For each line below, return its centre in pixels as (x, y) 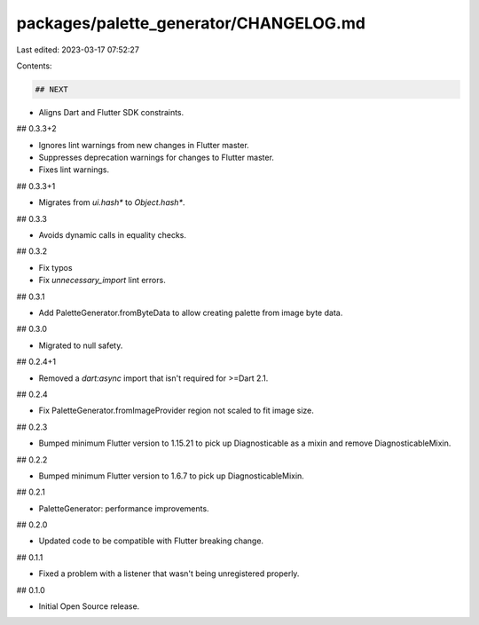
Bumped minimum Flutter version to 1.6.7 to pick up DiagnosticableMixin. (172, 476)
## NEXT (51, 89)
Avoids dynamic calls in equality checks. (112, 235)
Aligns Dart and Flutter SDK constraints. (111, 112)
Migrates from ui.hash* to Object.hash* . (112, 202)
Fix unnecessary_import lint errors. (102, 281)
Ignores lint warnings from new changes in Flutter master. (144, 145)
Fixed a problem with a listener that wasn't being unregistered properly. (169, 574)
